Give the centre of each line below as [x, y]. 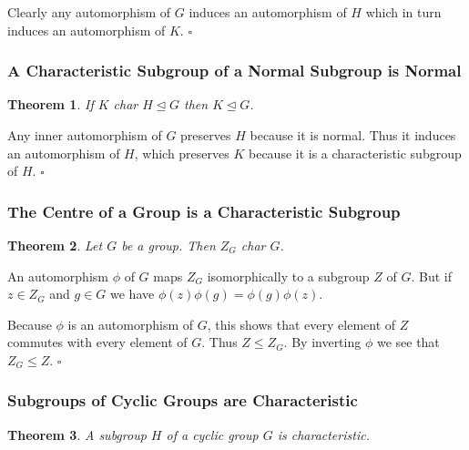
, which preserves [182, 153]
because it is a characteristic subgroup [355, 153]
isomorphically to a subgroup [288, 276]
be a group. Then [168, 245]
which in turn [403, 12]
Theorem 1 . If [51, 104]
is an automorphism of [131, 324]
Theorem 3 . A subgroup [77, 434]
